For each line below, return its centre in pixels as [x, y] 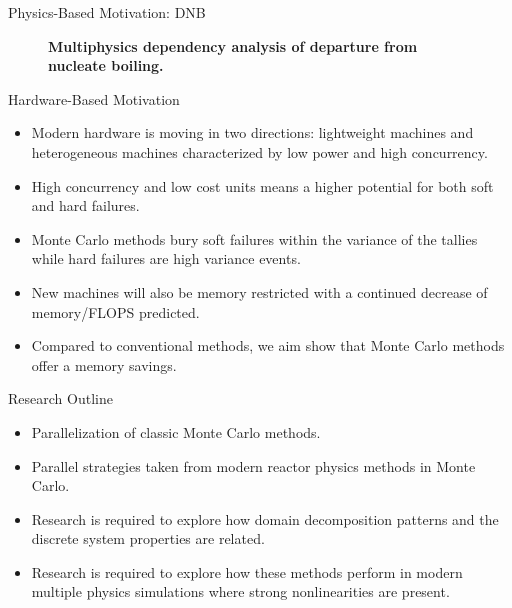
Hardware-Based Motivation [94, 98]
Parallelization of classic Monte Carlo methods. [176, 431]
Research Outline [60, 398]
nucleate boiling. [106, 65]
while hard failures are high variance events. [166, 258]
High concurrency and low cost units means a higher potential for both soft [262, 185]
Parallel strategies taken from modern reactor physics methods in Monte [253, 465]
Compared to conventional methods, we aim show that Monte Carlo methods [268, 345]
